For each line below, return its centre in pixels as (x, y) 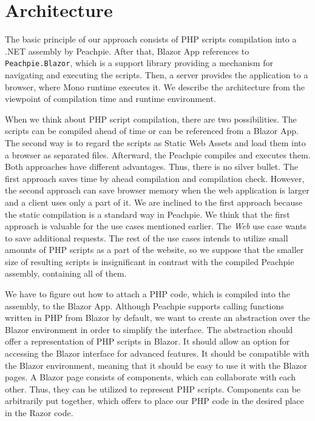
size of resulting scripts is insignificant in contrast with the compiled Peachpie (150, 261)
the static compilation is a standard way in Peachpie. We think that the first (147, 214)
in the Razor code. (39, 413)
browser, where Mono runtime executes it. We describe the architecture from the (155, 86)
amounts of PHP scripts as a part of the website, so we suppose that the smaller (154, 250)
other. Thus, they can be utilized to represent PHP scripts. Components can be (153, 389)
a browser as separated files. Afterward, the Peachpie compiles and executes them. (158, 154)
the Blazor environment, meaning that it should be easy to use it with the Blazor (156, 365)
